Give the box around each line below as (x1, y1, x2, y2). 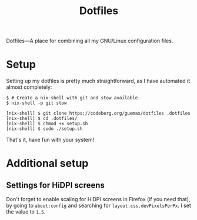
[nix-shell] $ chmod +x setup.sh (6, 121, 88, 127)
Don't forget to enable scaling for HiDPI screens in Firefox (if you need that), (6, 196, 191, 203)
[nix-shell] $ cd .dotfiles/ (6, 116, 78, 122)
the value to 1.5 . (6, 208, 46, 215)
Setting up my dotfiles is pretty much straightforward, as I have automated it (6, 78, 191, 85)
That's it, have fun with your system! (6, 136, 95, 144)
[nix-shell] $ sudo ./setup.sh (6, 126, 83, 132)
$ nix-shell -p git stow (6, 100, 67, 106)
